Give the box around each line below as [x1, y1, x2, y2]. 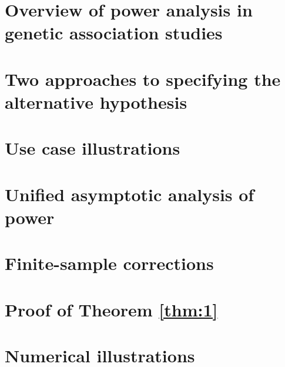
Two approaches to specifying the [5, 66, 281, 91]
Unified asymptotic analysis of [5, 182, 254, 206]
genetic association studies [5, 21, 223, 45]
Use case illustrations [5, 136, 180, 160]
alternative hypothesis [5, 89, 187, 114]
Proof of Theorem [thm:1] [5, 297, 218, 321]
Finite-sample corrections [5, 251, 214, 275]
